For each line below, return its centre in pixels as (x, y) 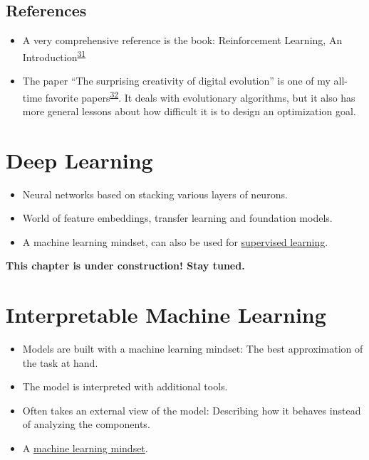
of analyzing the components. (86, 424)
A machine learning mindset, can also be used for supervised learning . (175, 241)
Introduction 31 (54, 55)
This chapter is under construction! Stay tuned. (125, 266)
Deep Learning (79, 160)
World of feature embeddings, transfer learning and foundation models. (177, 218)
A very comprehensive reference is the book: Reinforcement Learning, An (182, 40)
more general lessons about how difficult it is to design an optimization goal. (189, 111)
